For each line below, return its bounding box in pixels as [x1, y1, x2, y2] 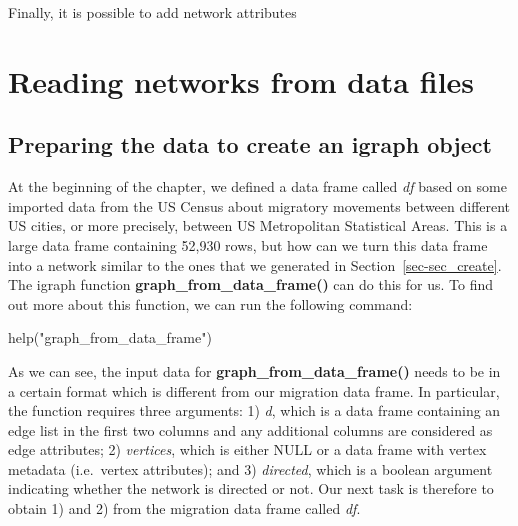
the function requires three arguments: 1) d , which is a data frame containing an [8, 400, 501, 421]
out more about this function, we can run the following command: [8, 293, 413, 314]
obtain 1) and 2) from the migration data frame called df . [8, 498, 361, 519]
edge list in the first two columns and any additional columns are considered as [8, 419, 493, 440]
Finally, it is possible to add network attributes [8, 2, 297, 22]
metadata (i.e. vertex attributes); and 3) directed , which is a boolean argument [8, 458, 493, 479]
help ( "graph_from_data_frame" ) [8, 327, 212, 348]
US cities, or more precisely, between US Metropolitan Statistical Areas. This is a [8, 215, 508, 236]
